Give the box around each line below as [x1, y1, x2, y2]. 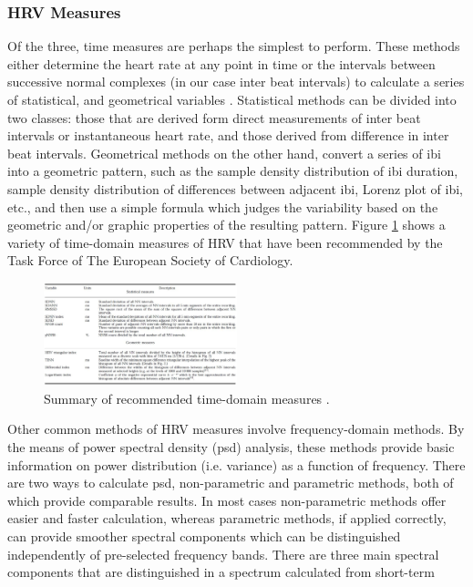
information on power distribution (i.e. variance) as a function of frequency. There [7, 455, 466, 474]
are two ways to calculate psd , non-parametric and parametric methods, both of [7, 473, 454, 492]
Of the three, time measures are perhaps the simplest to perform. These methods [7, 36, 460, 56]
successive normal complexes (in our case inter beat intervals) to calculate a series [7, 72, 465, 91]
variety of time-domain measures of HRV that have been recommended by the [7, 232, 443, 252]
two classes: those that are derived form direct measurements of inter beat [7, 108, 421, 127]
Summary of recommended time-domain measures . [44, 388, 330, 407]
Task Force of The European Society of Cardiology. [7, 251, 293, 270]
